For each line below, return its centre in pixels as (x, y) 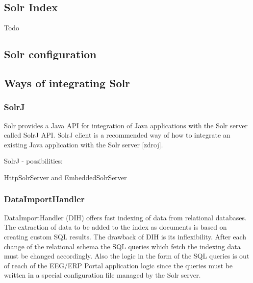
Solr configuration (50, 54)
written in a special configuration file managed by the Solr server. (102, 275)
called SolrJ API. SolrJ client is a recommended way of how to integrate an (117, 135)
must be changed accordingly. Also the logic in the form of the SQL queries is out (127, 256)
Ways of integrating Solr (67, 83)
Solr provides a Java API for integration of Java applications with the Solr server (126, 125)
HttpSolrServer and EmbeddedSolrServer (65, 177)
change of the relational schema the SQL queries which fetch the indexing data (122, 246)
